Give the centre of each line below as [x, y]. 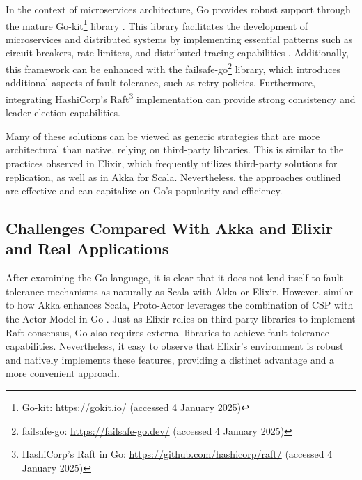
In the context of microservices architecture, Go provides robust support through [178, 9]
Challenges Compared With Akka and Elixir [169, 228]
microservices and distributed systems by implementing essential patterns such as [179, 39]
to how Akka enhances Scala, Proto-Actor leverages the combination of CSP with [180, 305]
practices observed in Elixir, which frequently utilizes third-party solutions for [172, 163]
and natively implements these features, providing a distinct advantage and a [170, 359]
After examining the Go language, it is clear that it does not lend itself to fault [174, 278]
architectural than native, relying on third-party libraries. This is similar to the [175, 149]
